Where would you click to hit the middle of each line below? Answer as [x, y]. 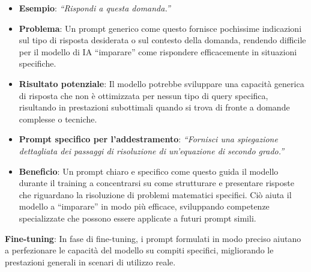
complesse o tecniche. [58, 119]
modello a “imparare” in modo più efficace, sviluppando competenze [144, 206]
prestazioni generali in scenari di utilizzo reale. [90, 261]
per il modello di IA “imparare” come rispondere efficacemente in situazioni [158, 51]
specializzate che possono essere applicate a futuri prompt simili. [137, 218]
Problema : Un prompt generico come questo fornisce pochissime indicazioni [160, 28]
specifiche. [38, 63]
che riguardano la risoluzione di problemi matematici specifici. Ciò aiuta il [155, 194]
